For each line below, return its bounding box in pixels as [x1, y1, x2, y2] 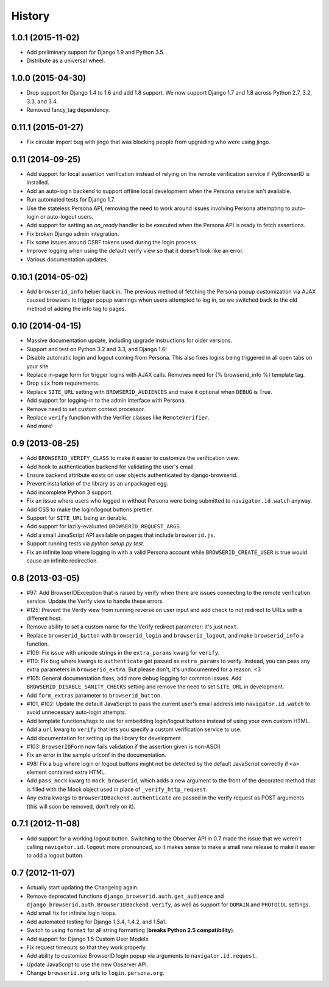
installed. [26, 179, 50, 186]
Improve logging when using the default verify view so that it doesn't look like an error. [26, 247, 244, 255]
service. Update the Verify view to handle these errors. [26, 597, 164, 605]
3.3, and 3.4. [26, 98, 58, 105]
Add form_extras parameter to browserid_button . [26, 691, 163, 699]
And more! [26, 422, 53, 430]
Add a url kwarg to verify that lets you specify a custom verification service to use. [26, 726, 242, 733]
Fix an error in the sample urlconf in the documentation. [26, 751, 167, 759]
